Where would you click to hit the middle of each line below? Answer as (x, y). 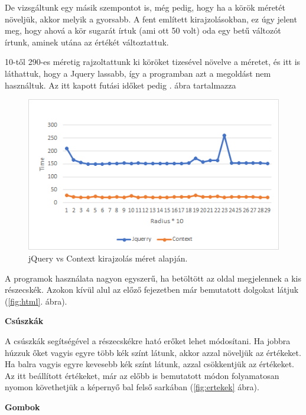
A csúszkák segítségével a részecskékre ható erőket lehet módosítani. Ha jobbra (148, 341)
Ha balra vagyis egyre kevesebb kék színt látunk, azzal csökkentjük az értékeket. (149, 364)
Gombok (22, 406)
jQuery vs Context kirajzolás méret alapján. (108, 258)
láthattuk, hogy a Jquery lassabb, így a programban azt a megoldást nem (138, 73)
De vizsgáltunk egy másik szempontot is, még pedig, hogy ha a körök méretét (145, 7)
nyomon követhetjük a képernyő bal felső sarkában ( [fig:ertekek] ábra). (132, 387)
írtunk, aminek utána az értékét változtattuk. (87, 42)
